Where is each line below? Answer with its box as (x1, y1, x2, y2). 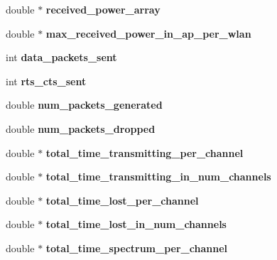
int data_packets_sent (6, 50, 117, 65)
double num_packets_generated (6, 97, 163, 112)
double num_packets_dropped (6, 121, 156, 136)
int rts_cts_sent (6, 73, 87, 88)
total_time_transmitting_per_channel (45, 145, 244, 160)
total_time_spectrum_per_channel (45, 240, 227, 255)
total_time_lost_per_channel (45, 193, 199, 207)
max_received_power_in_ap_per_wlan (45, 26, 251, 40)
